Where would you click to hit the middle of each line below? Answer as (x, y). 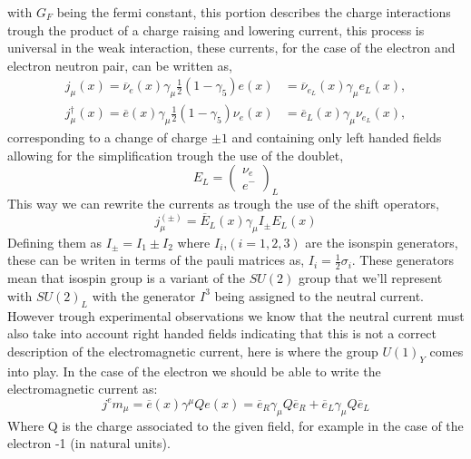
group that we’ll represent (370, 278)
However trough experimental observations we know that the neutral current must (236, 315)
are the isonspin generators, (382, 242)
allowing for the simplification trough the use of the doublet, (176, 155)
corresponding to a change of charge (108, 137)
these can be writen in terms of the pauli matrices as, (156, 260)
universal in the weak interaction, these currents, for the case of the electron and (231, 48)
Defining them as (55, 242)
